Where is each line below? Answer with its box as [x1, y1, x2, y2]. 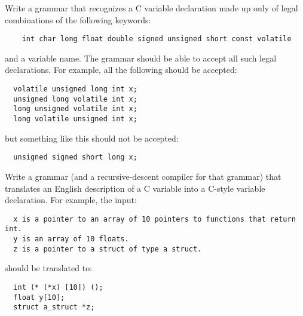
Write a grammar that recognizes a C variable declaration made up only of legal [5, 2, 298, 14]
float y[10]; [13, 293, 65, 302]
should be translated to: [5, 262, 93, 274]
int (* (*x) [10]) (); [13, 283, 103, 292]
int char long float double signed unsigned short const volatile [22, 35, 292, 44]
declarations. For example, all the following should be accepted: [5, 63, 237, 76]
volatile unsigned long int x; [13, 85, 137, 94]
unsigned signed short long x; [13, 153, 137, 162]
